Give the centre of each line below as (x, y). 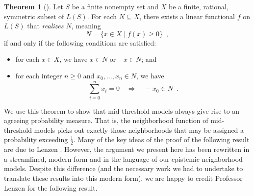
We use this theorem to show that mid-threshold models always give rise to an (122, 110)
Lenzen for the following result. (51, 187)
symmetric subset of (34, 16)
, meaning (86, 26)
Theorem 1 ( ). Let (34, 6)
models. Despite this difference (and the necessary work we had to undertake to (124, 168)
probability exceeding (36, 139)
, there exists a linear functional (187, 16)
